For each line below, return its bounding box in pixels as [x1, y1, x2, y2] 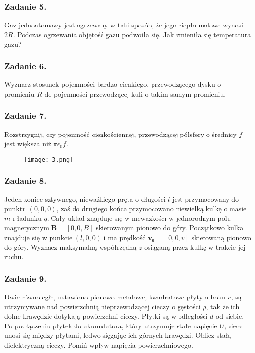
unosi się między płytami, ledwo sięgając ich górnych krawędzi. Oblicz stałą [4, 330, 231, 340]
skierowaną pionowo [191, 232, 251, 243]
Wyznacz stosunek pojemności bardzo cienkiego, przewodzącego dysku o [4, 79, 221, 89]
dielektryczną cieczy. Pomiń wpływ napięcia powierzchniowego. [4, 340, 193, 350]
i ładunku [12, 213, 42, 223]
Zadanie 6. [4, 59, 47, 72]
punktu [4, 203, 26, 214]
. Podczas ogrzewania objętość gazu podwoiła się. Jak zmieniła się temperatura [13, 29, 251, 39]
